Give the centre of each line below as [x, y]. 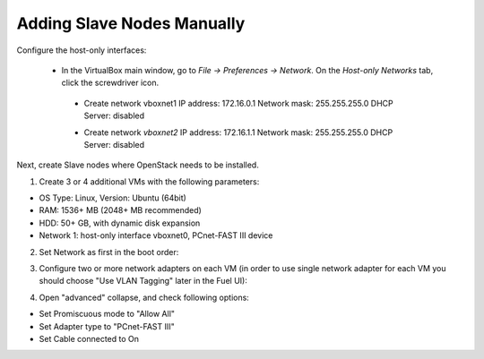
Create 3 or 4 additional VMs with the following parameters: [149, 181]
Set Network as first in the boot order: [109, 252]
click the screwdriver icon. [110, 83]
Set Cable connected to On [89, 338]
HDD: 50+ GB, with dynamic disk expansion [120, 223]
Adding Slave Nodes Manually [131, 23]
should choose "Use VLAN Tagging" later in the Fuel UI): [143, 281]
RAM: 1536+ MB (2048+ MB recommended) [120, 210]
